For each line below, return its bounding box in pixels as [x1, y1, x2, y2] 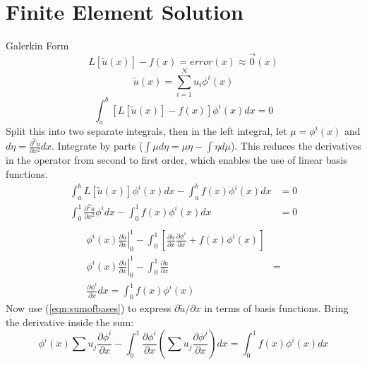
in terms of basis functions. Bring [204, 301, 349, 316]
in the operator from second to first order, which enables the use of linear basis [6, 152, 347, 167]
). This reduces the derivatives [230, 138, 361, 153]
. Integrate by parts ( [52, 138, 143, 153]
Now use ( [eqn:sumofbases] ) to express [6, 301, 172, 316]
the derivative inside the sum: [6, 314, 134, 329]
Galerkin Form [6, 38, 69, 53]
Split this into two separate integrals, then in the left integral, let [6, 124, 287, 138]
